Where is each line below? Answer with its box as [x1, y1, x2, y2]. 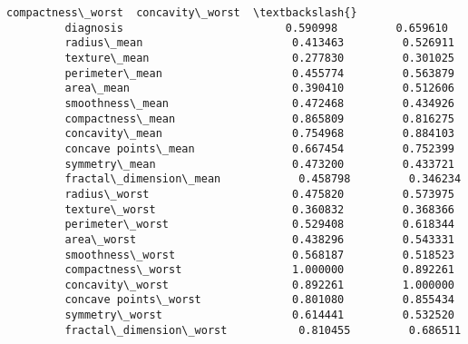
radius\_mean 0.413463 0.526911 [64, 36, 454, 50]
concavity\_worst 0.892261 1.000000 [64, 278, 454, 291]
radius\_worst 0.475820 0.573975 [64, 187, 454, 201]
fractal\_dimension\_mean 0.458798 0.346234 [64, 172, 462, 186]
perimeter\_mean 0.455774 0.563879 [64, 66, 454, 80]
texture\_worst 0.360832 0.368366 [64, 202, 454, 216]
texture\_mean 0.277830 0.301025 [64, 51, 454, 64]
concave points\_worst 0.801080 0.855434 [64, 293, 454, 307]
